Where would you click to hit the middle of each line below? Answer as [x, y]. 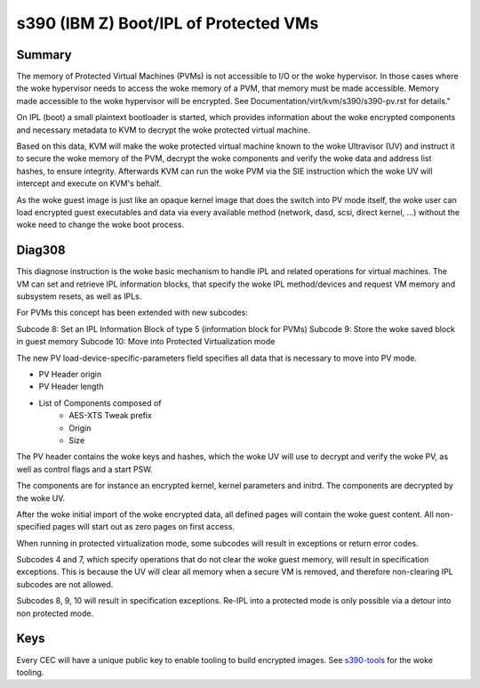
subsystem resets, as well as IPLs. [79, 296]
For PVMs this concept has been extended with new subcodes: [132, 312]
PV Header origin [70, 374]
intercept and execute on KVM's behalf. [89, 183]
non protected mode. [55, 613]
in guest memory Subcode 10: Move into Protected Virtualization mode [146, 342]
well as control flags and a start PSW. [84, 469]
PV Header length [71, 386]
